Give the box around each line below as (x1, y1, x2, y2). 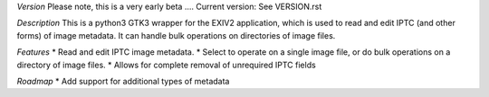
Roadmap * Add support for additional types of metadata (16, 75, 230, 86)
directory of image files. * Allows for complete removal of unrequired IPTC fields (16, 59, 316, 70)
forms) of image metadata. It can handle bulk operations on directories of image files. (16, 30, 336, 40)
